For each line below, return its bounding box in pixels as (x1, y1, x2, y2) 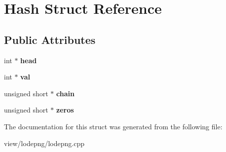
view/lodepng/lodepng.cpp (4, 138, 84, 148)
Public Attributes (4, 32, 96, 47)
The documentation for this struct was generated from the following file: (4, 121, 223, 131)
